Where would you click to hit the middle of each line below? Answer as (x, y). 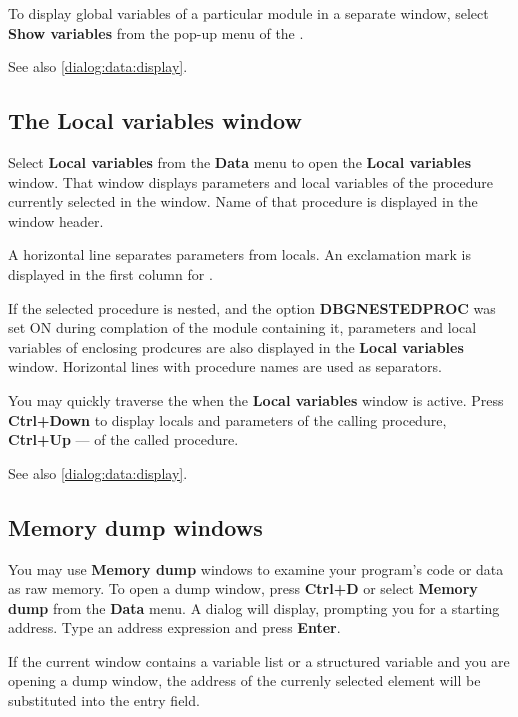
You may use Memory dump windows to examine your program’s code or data (256, 568)
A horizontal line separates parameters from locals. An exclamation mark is (239, 254)
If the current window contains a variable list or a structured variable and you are (259, 660)
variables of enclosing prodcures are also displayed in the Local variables (236, 346)
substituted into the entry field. (104, 700)
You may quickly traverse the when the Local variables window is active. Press (256, 399)
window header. (56, 220)
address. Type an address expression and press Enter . (174, 627)
